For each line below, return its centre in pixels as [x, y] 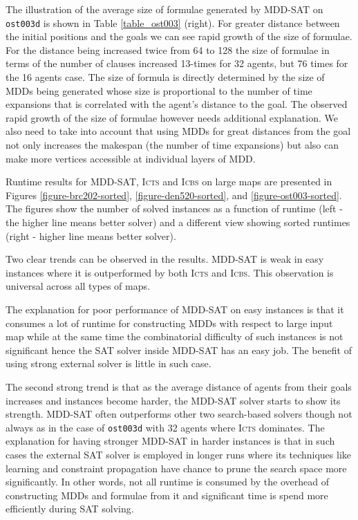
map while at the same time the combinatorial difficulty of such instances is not [175, 336]
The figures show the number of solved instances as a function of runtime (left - [174, 208]
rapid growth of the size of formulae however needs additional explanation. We [172, 117]
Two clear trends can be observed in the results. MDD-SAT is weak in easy [165, 259]
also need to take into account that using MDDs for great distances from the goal [178, 131]
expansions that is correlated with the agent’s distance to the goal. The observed [177, 104]
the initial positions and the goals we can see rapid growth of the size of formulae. [179, 36]
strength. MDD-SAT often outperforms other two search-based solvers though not [179, 414]
